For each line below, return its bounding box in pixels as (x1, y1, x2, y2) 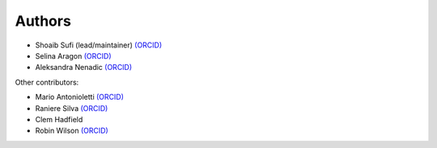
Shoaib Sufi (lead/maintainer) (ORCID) (35, 40, 163, 50)
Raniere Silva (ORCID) (35, 103, 108, 113)
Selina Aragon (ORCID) (35, 51, 112, 60)
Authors (15, 12, 72, 30)
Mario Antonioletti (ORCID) (35, 92, 125, 102)
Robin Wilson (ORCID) (35, 125, 108, 136)
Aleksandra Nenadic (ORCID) (35, 63, 133, 72)
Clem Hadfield (35, 114, 83, 124)
